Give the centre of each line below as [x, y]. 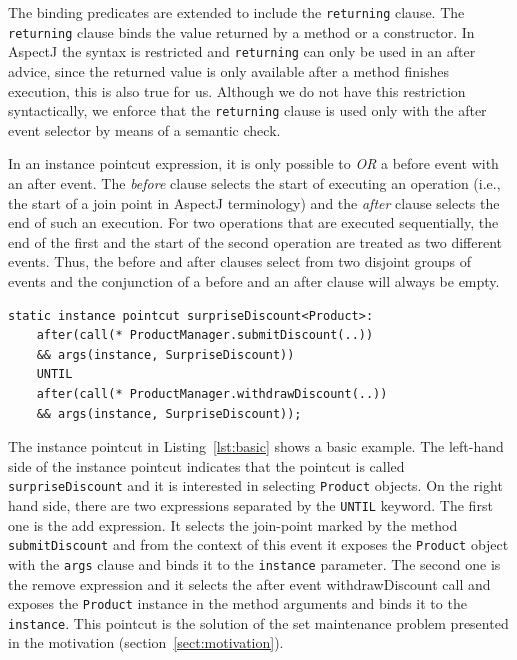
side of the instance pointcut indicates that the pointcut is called [206, 465]
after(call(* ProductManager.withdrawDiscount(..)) [212, 393]
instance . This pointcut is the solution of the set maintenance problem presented [258, 622]
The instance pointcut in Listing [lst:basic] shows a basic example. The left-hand [256, 446]
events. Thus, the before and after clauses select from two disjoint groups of [240, 261]
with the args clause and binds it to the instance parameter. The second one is [254, 563]
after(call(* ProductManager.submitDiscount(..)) [205, 335]
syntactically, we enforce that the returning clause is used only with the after [247, 110]
